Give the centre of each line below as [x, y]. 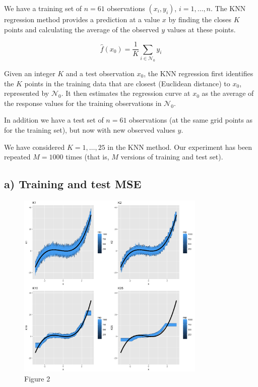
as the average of [228, 93]
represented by [27, 93]
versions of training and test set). [172, 157]
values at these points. [201, 29]
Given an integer [30, 73]
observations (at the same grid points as [191, 120]
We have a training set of [43, 8]
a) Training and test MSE [73, 184]
